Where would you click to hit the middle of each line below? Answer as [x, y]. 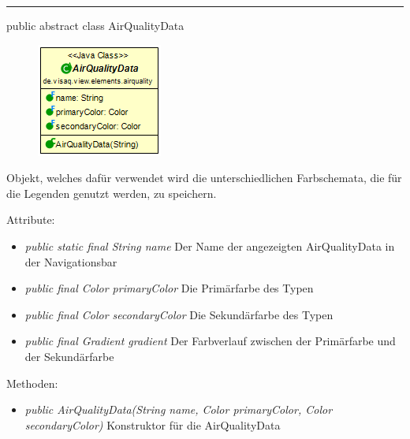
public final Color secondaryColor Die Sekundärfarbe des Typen [179, 314]
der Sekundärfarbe [69, 356]
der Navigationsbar [71, 261]
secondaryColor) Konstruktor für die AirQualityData [153, 424]
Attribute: [31, 219]
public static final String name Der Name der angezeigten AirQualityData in [210, 246]
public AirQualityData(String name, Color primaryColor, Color [179, 409]
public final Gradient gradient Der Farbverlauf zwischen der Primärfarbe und [210, 341]
